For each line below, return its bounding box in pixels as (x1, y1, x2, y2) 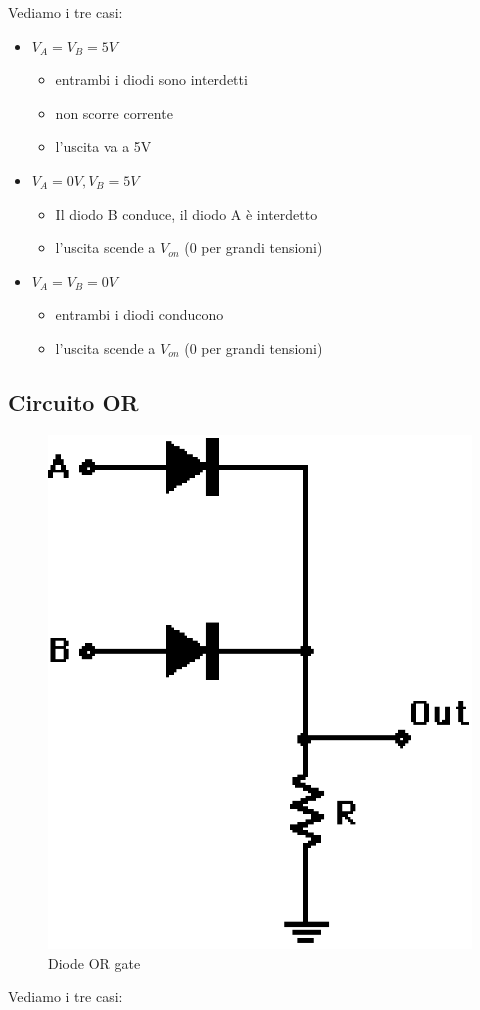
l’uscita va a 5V (55, 136, 152, 157)
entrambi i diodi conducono (55, 304, 224, 325)
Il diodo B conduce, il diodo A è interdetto (55, 203, 318, 224)
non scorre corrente (55, 102, 173, 123)
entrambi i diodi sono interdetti (55, 69, 248, 90)
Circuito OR (8, 386, 139, 417)
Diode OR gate (48, 952, 141, 973)
